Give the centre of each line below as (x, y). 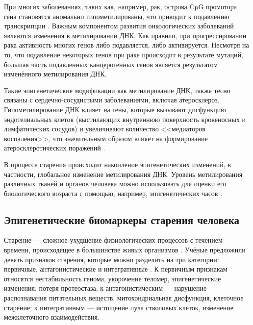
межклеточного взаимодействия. (52, 317)
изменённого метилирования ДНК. (55, 74)
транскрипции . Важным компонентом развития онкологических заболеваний (119, 26)
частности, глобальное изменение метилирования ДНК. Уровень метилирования (123, 174)
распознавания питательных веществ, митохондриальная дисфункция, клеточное (124, 298)
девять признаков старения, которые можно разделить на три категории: (112, 259)
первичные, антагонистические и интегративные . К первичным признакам (116, 269)
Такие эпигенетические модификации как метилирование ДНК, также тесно (117, 90)
